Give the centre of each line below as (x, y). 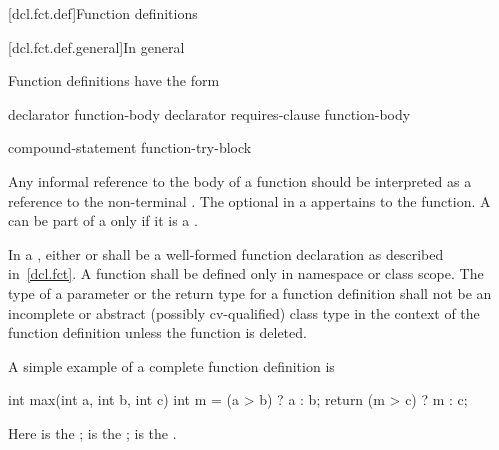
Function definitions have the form (114, 80)
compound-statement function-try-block (130, 147)
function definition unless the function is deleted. (157, 332)
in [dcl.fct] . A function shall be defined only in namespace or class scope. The (246, 273)
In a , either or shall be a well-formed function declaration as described (226, 253)
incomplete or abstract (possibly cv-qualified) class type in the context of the (244, 312)
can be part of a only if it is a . (103, 220)
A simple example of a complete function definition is (171, 365)
